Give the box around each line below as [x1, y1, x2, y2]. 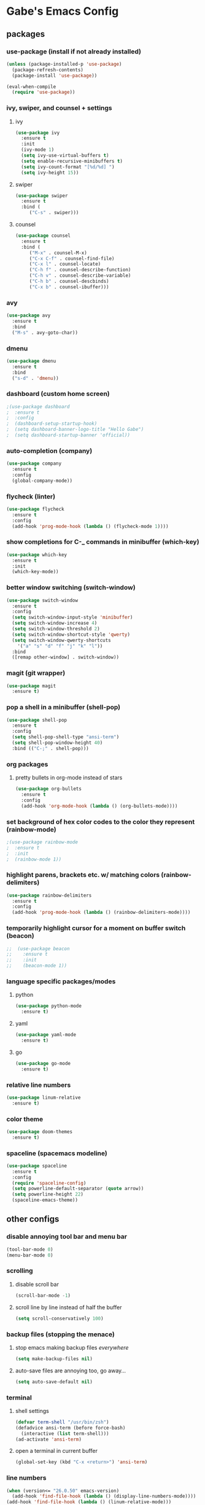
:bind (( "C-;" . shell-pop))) [12, 745, 89, 751]
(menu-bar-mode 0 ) [6, 1252, 53, 1258]
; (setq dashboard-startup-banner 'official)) [6, 432, 131, 438]
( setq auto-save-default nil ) [15, 1379, 93, 1385]
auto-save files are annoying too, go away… [15, 1367, 126, 1374]
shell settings [15, 1407, 49, 1414]
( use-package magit [6, 683, 56, 689]
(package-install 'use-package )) [12, 72, 98, 79]
